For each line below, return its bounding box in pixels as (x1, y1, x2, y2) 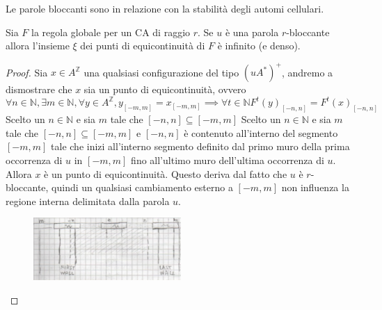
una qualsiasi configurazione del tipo (83, 65, 239, 79)
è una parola (225, 24, 279, 39)
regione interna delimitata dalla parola (6, 193, 170, 208)
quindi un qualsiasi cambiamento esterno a (51, 180, 233, 195)
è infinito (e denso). (217, 38, 301, 53)
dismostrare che (6, 82, 72, 97)
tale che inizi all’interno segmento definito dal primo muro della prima (51, 139, 350, 154)
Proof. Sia (6, 65, 48, 79)
